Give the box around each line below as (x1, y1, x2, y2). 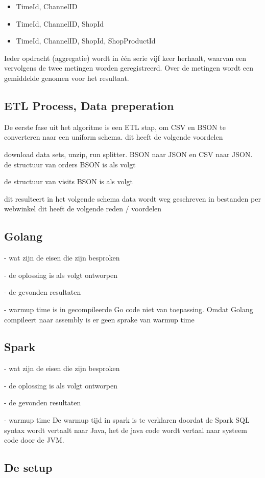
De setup (4, 460, 53, 475)
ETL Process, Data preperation (4, 97, 174, 113)
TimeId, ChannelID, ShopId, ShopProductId (16, 35, 156, 46)
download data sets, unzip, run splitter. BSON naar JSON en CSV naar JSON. (4, 148, 253, 159)
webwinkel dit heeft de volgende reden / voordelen (4, 203, 162, 214)
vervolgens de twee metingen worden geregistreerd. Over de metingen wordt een (4, 62, 254, 73)
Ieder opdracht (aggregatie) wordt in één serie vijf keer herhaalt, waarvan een (4, 52, 247, 63)
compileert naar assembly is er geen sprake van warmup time (4, 314, 195, 324)
